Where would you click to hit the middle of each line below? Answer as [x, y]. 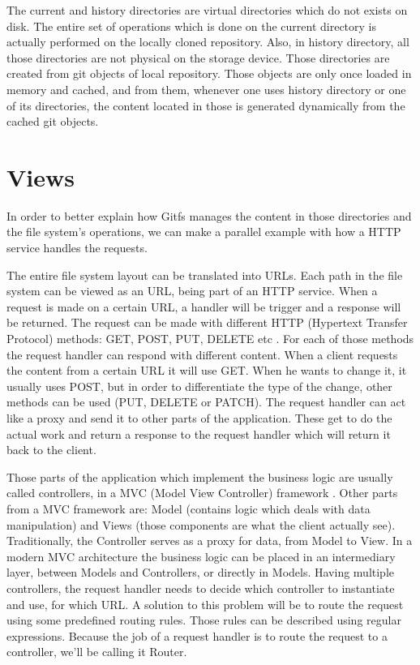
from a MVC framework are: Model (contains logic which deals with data [189, 508]
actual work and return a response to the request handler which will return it [199, 433]
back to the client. [51, 450]
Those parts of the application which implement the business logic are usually [200, 476]
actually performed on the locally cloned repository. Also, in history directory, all [208, 42]
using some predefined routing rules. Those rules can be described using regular [204, 620]
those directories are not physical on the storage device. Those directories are [198, 57]
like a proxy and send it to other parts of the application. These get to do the [199, 418]
